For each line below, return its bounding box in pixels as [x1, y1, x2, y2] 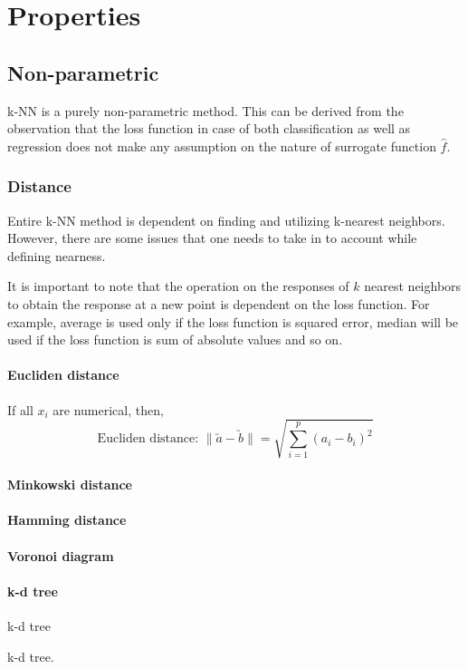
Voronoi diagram [7, 546, 114, 565]
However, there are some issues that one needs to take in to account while [7, 228, 417, 247]
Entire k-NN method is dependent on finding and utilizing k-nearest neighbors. [7, 210, 445, 229]
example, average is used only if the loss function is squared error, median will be [7, 312, 459, 331]
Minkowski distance [7, 475, 132, 494]
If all [7, 400, 33, 419]
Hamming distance [7, 510, 127, 529]
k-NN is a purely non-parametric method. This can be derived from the [7, 101, 404, 120]
